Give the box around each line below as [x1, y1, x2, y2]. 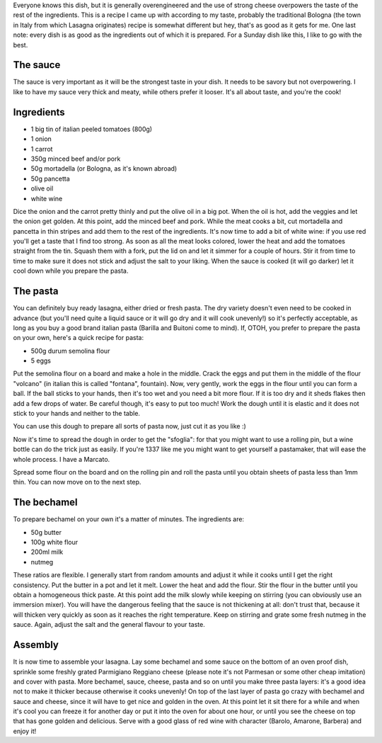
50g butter [30, 528, 62, 536]
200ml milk [30, 548, 64, 556]
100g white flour [30, 538, 79, 547]
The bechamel [13, 497, 78, 509]
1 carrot [30, 144, 53, 153]
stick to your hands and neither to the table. [13, 409, 141, 418]
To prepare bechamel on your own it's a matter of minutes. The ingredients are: [13, 515, 244, 523]
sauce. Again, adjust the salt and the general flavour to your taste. [13, 620, 205, 629]
